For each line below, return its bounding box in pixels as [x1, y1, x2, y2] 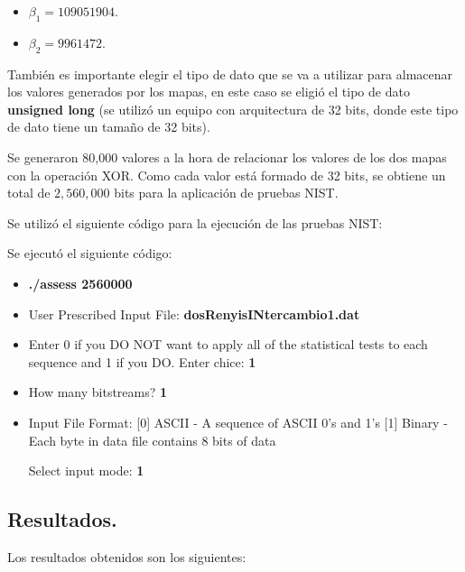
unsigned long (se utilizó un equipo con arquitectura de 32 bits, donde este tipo [7, 99, 459, 118]
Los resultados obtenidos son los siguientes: [7, 547, 246, 566]
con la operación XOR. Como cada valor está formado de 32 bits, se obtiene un [7, 165, 446, 184]
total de [7, 183, 51, 202]
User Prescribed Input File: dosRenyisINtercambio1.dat [28, 304, 360, 323]
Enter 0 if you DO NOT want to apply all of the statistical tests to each [28, 335, 428, 354]
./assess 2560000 [28, 273, 133, 292]
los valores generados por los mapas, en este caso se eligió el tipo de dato [7, 82, 410, 101]
